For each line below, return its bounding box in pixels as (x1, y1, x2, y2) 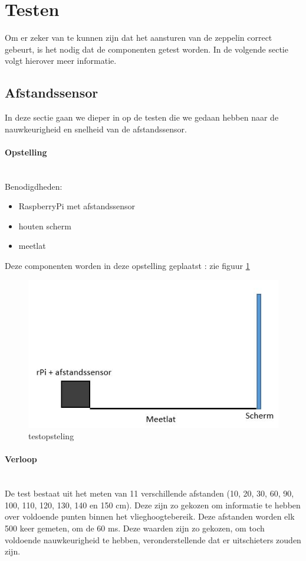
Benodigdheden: (5, 180, 62, 192)
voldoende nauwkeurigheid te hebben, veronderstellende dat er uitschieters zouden (5, 533, 301, 546)
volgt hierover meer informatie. (5, 54, 117, 67)
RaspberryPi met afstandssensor (18, 200, 136, 212)
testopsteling (28, 430, 74, 442)
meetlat (18, 239, 46, 252)
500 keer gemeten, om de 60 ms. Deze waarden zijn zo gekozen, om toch (5, 521, 265, 534)
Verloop (5, 453, 37, 465)
